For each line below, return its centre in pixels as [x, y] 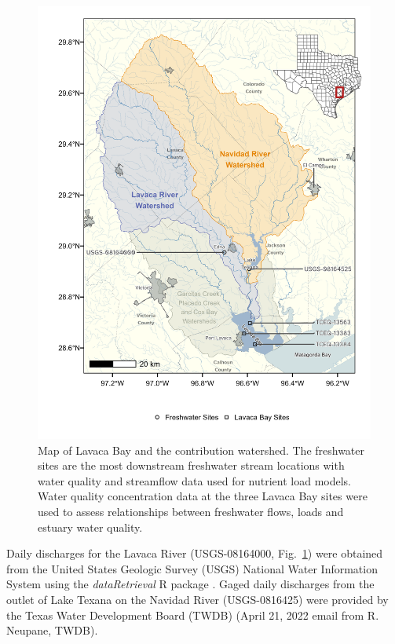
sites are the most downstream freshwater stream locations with [191, 465]
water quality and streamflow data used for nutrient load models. [195, 480]
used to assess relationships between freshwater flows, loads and [191, 511]
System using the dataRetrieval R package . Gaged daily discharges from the [190, 584]
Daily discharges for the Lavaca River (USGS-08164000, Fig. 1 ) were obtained [195, 553]
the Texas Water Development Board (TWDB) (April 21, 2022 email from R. [193, 615]
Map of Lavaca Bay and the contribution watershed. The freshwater [201, 450]
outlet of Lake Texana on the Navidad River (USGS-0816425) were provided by [197, 599]
